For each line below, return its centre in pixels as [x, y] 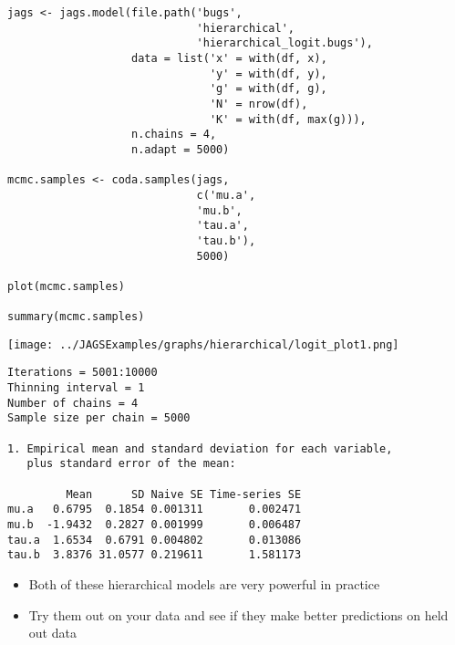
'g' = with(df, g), [268, 89]
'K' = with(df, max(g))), [288, 119]
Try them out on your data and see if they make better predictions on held [238, 614]
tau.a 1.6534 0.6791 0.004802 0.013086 [155, 540]
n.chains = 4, [174, 135]
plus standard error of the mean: [131, 464]
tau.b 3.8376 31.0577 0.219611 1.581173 [155, 555]
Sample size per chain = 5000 [99, 418]
